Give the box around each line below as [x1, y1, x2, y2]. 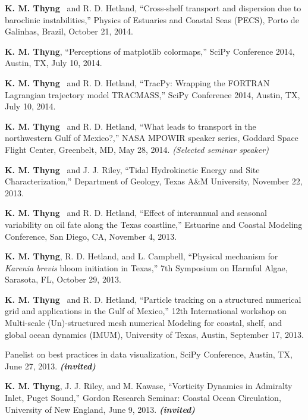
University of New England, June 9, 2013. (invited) [5, 403, 195, 415]
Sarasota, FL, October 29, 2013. [5, 273, 121, 286]
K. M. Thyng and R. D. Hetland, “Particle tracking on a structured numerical [5, 293, 301, 305]
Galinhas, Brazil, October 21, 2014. [5, 25, 133, 37]
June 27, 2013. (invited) [5, 359, 96, 372]
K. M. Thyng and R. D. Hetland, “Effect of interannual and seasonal [5, 206, 267, 219]
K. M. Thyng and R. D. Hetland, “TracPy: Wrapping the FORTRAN [5, 76, 270, 89]
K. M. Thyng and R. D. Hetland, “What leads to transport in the [5, 120, 256, 132]
